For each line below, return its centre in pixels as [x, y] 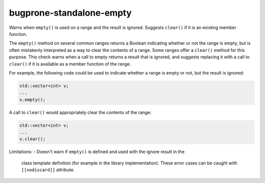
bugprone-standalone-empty [70, 13]
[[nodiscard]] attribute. [48, 170]
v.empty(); [32, 100]
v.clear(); [32, 139]
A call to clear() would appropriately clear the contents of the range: [80, 112]
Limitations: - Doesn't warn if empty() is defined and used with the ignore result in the [97, 152]
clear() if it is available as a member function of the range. [70, 64]
